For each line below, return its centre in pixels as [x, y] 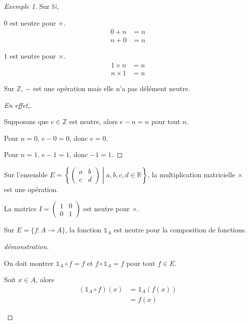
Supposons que [26, 121]
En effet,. [18, 105]
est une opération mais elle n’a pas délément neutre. [112, 88]
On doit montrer [29, 263]
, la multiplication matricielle [191, 174]
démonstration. [27, 246]
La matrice [20, 209]
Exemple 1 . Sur [27, 6]
